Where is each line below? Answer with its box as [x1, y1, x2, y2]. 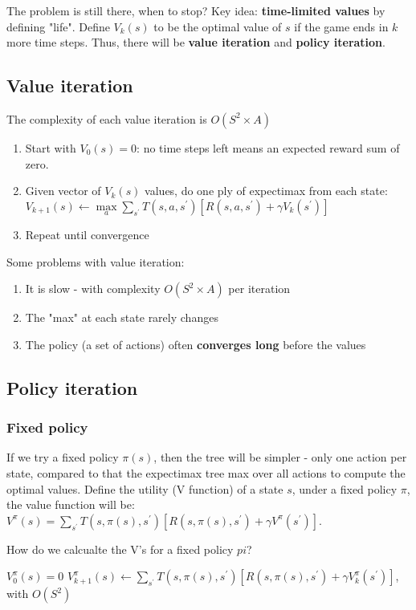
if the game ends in [294, 18, 389, 35]
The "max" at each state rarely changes [25, 309, 218, 326]
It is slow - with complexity [25, 280, 161, 297]
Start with [25, 139, 76, 156]
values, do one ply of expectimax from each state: [145, 182, 388, 199]
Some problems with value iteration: [6, 253, 185, 270]
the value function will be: [6, 496, 135, 513]
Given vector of [25, 182, 101, 199]
